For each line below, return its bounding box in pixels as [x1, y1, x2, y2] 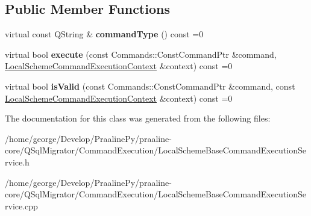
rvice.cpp [5, 199, 38, 212]
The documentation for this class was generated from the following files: [5, 112, 271, 125]
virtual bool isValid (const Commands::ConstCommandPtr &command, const [5, 79, 295, 92]
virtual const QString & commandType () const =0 [5, 28, 204, 40]
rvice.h [5, 155, 30, 168]
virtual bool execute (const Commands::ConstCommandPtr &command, [5, 48, 277, 60]
